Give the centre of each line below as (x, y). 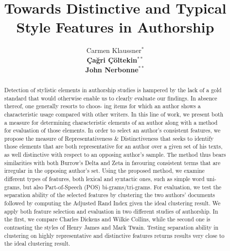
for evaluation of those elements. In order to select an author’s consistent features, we (112, 130)
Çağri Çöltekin (112, 59)
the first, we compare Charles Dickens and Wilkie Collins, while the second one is (107, 219)
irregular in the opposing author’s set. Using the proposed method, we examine (104, 171)
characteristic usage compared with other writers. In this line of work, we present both (114, 114)
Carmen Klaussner (114, 50)
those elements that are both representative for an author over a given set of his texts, (113, 146)
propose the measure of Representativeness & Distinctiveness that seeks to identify (109, 138)
